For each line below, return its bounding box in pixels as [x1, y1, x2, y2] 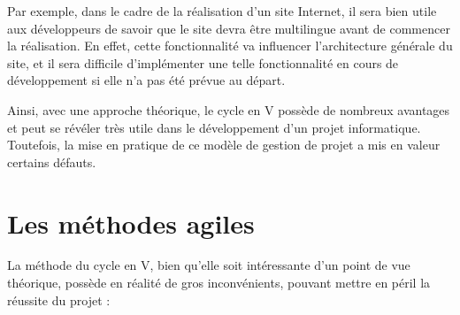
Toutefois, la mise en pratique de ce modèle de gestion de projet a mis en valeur [7, 135, 441, 154]
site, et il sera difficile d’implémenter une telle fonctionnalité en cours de [7, 53, 399, 72]
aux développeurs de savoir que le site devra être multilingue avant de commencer [7, 19, 450, 37]
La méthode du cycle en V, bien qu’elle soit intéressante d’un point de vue [7, 256, 410, 274]
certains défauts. [7, 152, 96, 171]
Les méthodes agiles [7, 204, 255, 241]
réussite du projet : [7, 290, 111, 309]
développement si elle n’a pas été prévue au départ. [7, 71, 286, 89]
